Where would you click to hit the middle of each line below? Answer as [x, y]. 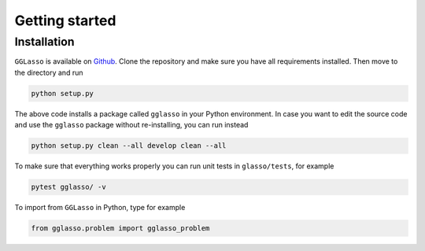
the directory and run [49, 72]
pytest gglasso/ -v [68, 187]
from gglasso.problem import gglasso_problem [120, 229]
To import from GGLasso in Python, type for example [100, 208]
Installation [44, 42]
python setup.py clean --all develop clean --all [129, 146]
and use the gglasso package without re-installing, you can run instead [131, 125]
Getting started [65, 20]
